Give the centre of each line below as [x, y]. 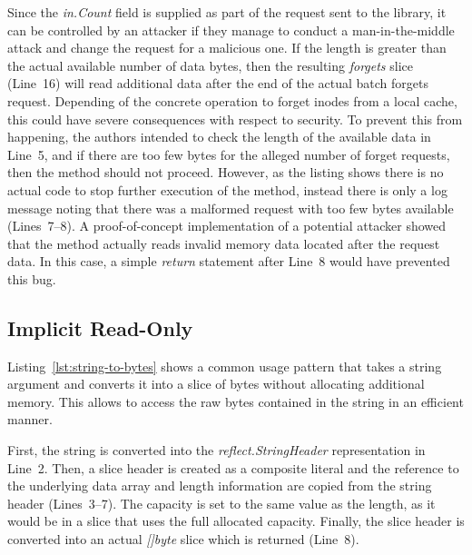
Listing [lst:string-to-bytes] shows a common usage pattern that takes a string [225, 366]
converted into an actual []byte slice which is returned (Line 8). [183, 539]
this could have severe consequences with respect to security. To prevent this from [235, 119]
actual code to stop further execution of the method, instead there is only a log [227, 189]
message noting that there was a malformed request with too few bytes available [231, 208]
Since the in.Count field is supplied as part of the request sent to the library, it [227, 12]
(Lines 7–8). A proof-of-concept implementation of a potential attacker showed [227, 226]
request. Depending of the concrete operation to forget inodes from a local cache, [232, 100]
